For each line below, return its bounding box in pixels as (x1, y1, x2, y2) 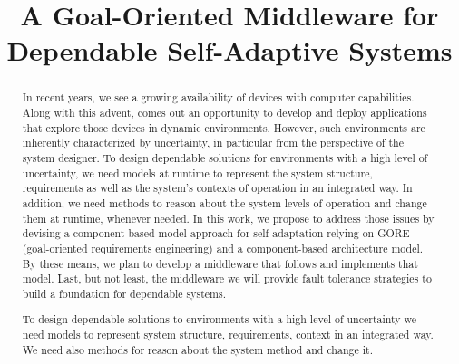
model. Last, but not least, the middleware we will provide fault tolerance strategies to (22, 271, 432, 286)
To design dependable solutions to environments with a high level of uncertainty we (22, 311, 417, 327)
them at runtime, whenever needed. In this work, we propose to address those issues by (22, 210, 435, 225)
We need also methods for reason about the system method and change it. (22, 341, 373, 357)
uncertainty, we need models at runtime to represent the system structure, (22, 165, 373, 180)
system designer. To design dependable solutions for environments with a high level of (22, 149, 428, 165)
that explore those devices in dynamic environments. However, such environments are (22, 120, 425, 135)
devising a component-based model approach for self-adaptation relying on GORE (22, 225, 410, 241)
